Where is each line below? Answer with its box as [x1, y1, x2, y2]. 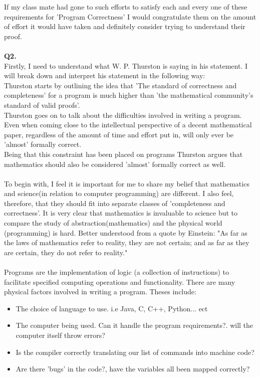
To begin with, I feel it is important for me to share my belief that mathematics [4, 178, 249, 188]
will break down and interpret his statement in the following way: [4, 70, 205, 81]
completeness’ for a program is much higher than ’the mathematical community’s [4, 90, 253, 100]
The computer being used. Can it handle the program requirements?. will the [16, 320, 253, 330]
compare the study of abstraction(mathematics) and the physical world [4, 218, 222, 228]
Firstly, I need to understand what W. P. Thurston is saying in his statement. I [4, 60, 248, 71]
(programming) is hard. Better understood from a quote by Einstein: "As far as [4, 227, 247, 238]
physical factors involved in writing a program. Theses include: [4, 286, 196, 297]
